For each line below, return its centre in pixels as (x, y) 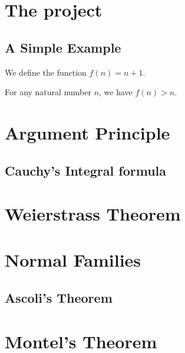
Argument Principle (87, 132)
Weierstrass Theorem (93, 214)
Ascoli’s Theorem (59, 298)
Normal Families (73, 260)
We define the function (46, 72)
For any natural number (48, 92)
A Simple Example (63, 47)
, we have (116, 92)
